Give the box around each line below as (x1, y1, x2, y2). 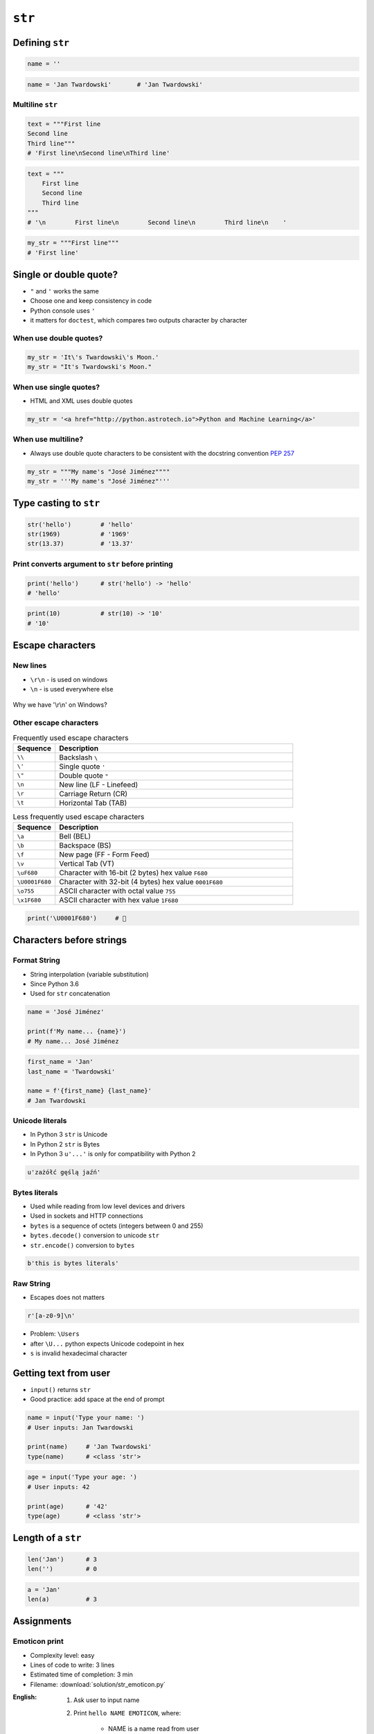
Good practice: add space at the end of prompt (30, 1395, 165, 1404)
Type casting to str (12, 497, 100, 509)
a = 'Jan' (27, 1586, 61, 1593)
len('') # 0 (27, 1565, 97, 1572)
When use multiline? (12, 434, 84, 444)
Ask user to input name (73, 1696, 140, 1704)
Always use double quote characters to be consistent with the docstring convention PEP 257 (30, 449, 294, 457)
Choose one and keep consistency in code (30, 297, 152, 305)
